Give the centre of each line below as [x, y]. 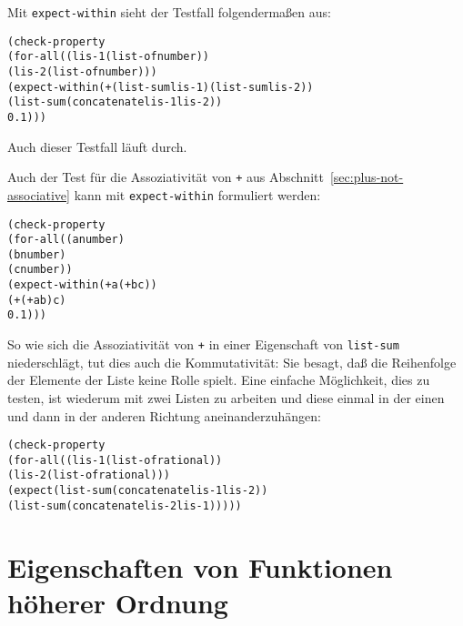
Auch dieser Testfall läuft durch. [97, 146]
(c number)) [40, 270]
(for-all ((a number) [66, 240]
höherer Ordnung [118, 602]
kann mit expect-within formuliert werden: [197, 194]
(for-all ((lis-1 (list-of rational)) [115, 460]
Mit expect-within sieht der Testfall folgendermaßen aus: [169, 12]
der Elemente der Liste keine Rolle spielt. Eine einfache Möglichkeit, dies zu [219, 380]
